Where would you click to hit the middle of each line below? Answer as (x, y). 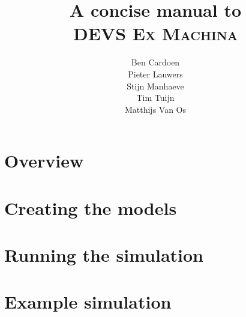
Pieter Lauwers (155, 74)
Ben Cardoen (155, 62)
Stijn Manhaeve (155, 86)
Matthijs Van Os (155, 109)
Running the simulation (104, 255)
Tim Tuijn (155, 98)
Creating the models (91, 207)
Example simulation (88, 302)
